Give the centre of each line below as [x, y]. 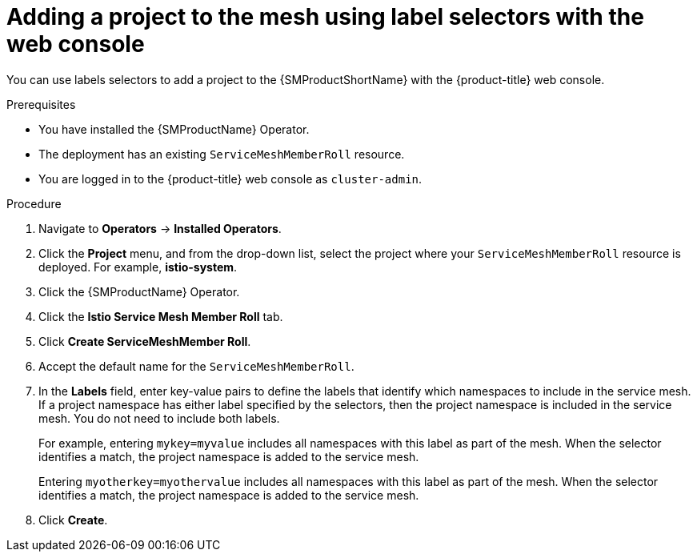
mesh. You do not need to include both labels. [159, 418]
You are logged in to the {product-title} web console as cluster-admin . [230, 179]
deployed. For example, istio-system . [138, 267]
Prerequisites [41, 104]
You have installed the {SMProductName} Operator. [174, 129]
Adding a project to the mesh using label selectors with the [325, 17]
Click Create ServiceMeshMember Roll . [145, 341]
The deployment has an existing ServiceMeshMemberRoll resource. [222, 154]
